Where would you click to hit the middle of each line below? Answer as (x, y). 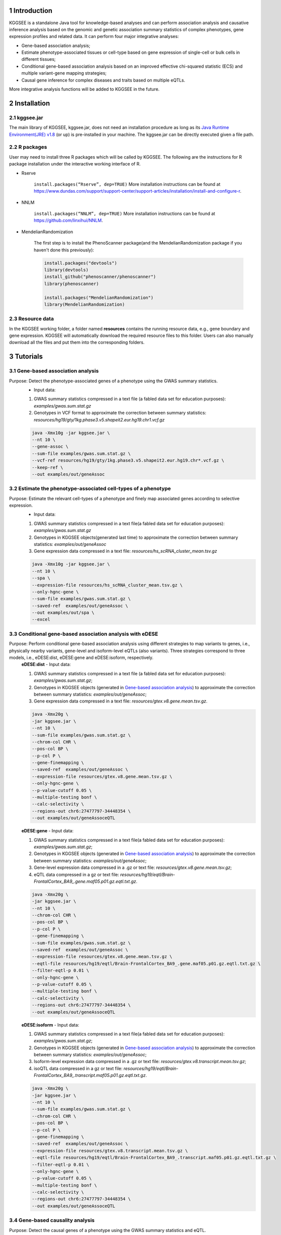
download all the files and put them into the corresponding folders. (77, 342)
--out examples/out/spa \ (63, 613)
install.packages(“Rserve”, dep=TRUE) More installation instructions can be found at (127, 184)
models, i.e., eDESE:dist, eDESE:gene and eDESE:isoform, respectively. (81, 658)
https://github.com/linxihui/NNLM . (68, 220)
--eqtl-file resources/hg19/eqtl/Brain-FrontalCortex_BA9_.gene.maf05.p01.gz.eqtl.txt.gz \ (146, 964)
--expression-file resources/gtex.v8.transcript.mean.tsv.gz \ (110, 1151)
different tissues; (39, 59)
